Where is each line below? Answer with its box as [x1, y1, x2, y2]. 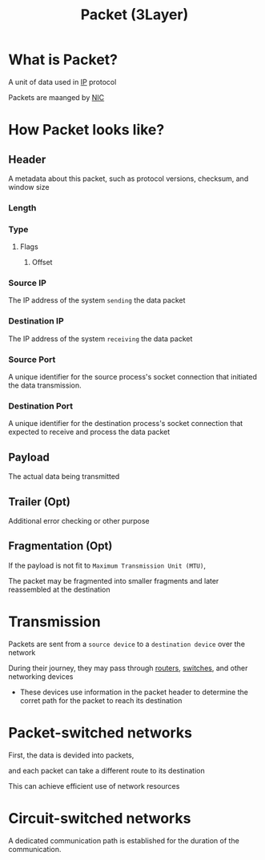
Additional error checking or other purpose [8, 516, 150, 525]
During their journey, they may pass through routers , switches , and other [8, 663, 248, 673]
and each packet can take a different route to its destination [8, 766, 206, 775]
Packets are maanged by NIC [8, 92, 105, 102]
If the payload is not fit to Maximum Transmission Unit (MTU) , [8, 561, 207, 570]
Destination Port [8, 400, 74, 412]
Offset [31, 258, 53, 267]
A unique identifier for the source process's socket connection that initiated [8, 372, 258, 382]
